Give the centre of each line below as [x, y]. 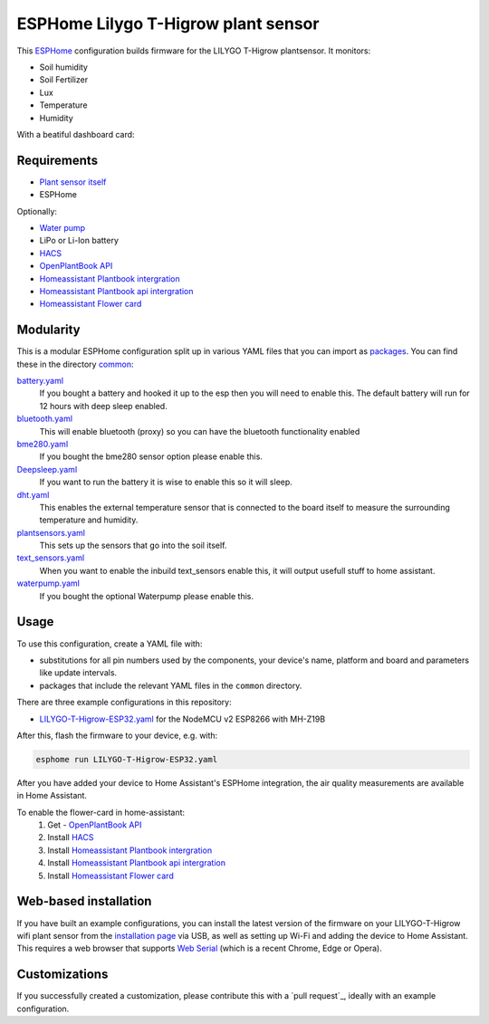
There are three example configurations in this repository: [124, 703]
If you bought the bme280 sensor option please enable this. [151, 456]
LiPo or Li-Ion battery [79, 241]
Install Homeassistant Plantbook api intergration [137, 863]
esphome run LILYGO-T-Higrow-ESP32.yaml [126, 759]
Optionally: [37, 211]
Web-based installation [84, 901]
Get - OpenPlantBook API [95, 825]
